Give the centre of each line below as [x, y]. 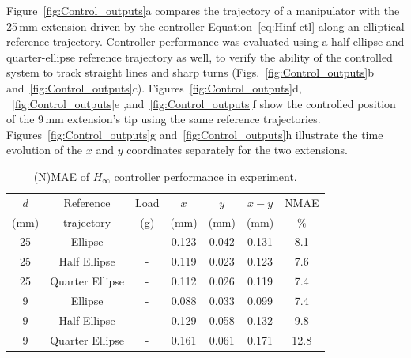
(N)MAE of [61, 176]
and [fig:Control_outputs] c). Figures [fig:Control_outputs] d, [154, 87]
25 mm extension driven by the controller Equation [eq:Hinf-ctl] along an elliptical [205, 26]
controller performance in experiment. [205, 176]
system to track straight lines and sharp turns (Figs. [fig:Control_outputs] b [190, 72]
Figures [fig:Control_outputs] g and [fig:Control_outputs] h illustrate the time [195, 134]
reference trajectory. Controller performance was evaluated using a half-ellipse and [205, 41]
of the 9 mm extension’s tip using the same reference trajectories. [164, 119]
